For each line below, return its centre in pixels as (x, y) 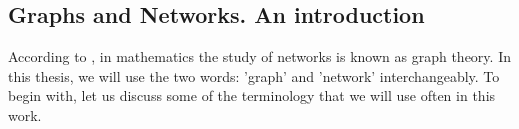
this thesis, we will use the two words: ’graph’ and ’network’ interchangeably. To (254, 75)
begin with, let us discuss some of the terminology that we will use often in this (252, 95)
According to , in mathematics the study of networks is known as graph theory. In (259, 56)
